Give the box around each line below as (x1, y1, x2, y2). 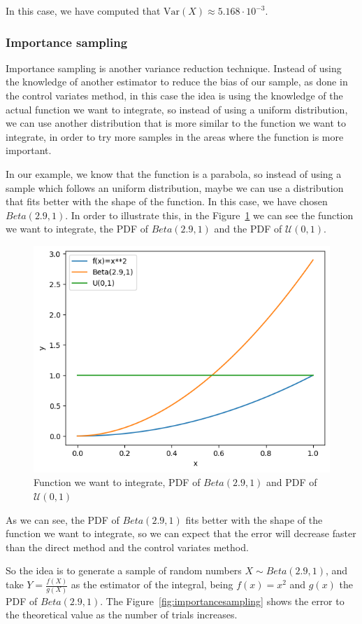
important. (6, 143, 52, 158)
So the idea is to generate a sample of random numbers (6, 563, 242, 578)
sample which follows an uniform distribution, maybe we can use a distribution (6, 180, 344, 195)
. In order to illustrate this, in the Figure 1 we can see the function (65, 207, 354, 222)
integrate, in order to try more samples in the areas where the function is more (6, 129, 344, 144)
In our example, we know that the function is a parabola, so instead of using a (6, 166, 342, 181)
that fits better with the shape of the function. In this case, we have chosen (6, 194, 328, 209)
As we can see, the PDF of (6, 512, 120, 527)
